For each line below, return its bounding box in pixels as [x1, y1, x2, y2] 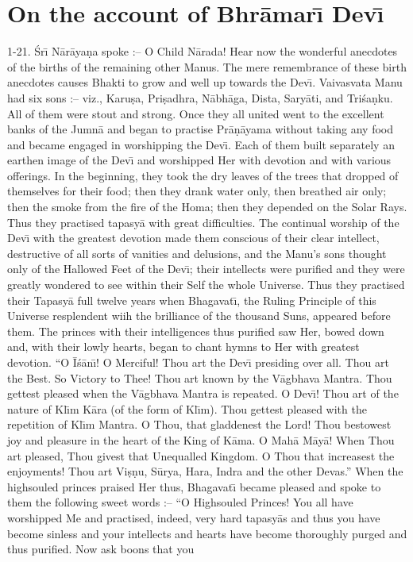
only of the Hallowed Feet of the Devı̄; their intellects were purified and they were [7, 260, 405, 277]
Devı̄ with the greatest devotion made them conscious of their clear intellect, [7, 229, 380, 246]
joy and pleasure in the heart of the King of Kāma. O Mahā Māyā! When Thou [7, 431, 395, 448]
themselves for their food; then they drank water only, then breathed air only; [7, 183, 387, 199]
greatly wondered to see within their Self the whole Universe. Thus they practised [7, 276, 405, 293]
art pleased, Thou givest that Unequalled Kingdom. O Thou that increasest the [7, 447, 395, 464]
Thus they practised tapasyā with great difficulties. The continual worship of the [7, 214, 399, 230]
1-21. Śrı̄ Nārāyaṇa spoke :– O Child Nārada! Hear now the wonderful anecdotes [7, 43, 398, 60]
